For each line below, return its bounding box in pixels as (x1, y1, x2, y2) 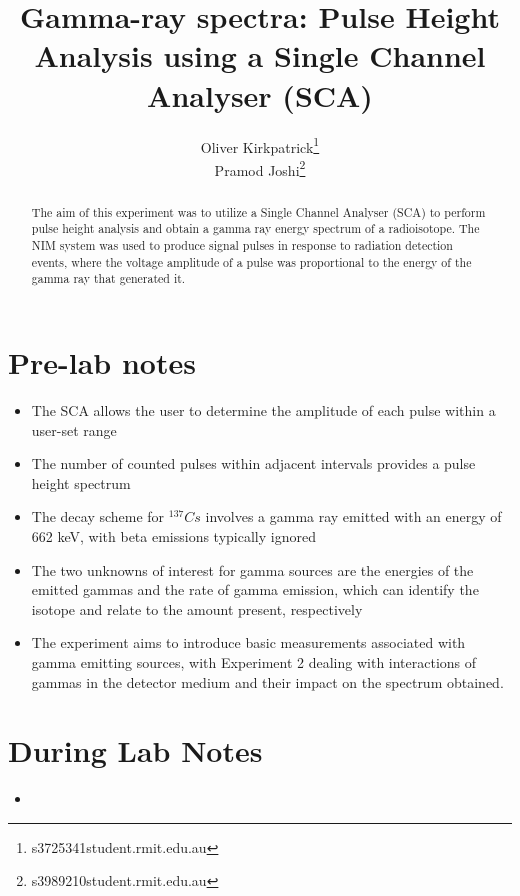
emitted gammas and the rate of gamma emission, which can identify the (31, 579, 479, 600)
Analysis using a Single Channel (34, 35, 486, 76)
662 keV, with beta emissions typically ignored (31, 525, 316, 546)
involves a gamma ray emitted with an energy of (205, 506, 502, 527)
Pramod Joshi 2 (214, 156, 306, 180)
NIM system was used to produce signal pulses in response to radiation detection (31, 237, 453, 254)
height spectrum (31, 472, 131, 493)
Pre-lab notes (8, 342, 196, 383)
